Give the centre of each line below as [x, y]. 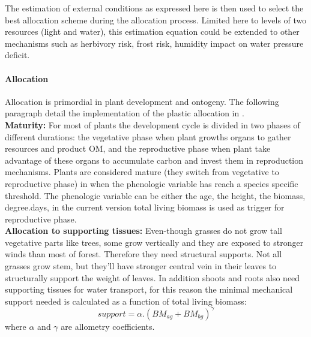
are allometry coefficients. [108, 326]
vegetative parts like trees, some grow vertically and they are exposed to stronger [154, 242]
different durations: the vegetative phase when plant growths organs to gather [148, 136]
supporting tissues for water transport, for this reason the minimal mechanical [149, 289]
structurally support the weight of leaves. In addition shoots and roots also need [152, 277]
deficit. [17, 55]
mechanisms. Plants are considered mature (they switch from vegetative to [142, 172]
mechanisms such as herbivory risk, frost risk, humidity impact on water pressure [154, 43]
